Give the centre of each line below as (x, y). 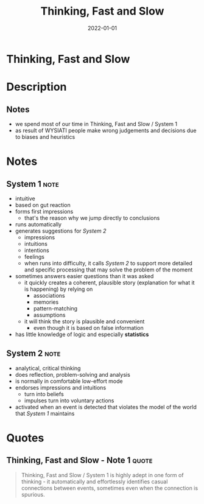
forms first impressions (44, 211)
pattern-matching (55, 308)
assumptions (49, 315)
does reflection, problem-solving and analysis (73, 374)
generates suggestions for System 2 (61, 231)
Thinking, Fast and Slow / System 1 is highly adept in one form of (102, 475)
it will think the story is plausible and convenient (84, 321)
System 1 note (33, 184)
